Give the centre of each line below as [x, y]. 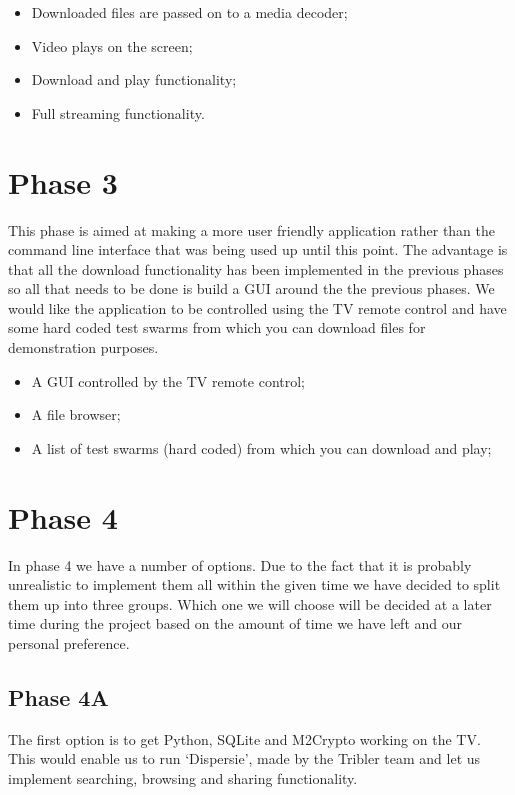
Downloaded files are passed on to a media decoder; [189, 12]
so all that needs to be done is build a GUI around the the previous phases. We [251, 288]
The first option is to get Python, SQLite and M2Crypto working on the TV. [244, 738]
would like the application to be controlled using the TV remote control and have [257, 307]
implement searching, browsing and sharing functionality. [183, 777]
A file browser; [76, 414]
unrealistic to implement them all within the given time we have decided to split [254, 584]
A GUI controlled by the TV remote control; [168, 380]
